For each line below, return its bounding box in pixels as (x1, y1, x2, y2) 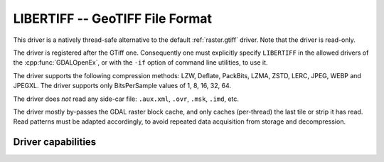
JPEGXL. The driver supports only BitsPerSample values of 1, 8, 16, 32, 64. (13, 82, 231, 90)
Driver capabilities (13, 136, 97, 148)
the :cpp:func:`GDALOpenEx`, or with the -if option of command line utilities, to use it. (13, 58, 268, 67)
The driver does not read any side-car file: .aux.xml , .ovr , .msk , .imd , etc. (13, 94, 240, 103)
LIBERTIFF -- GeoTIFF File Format (13, 11, 213, 26)
